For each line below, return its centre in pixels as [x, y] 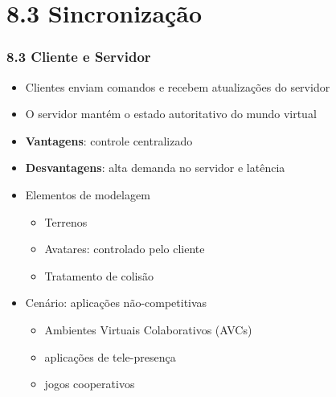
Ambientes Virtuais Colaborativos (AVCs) [148, 329]
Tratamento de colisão [99, 275]
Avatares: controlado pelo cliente [125, 249]
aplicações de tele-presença [110, 356]
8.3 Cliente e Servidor [79, 57]
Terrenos [66, 221]
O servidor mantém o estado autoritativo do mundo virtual [171, 114]
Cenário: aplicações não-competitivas [116, 303]
